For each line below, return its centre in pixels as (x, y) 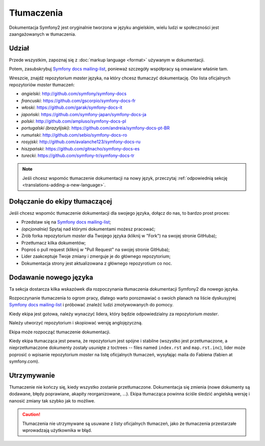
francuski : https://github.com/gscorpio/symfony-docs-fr (79, 100)
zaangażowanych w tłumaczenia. (42, 34)
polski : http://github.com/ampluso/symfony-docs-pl (74, 121)
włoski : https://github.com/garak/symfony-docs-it (72, 107)
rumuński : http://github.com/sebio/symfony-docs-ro (74, 135)
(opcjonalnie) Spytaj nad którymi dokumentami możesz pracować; (88, 229)
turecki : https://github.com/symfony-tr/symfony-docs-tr (78, 155)
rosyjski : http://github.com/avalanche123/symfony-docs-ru (81, 142)
